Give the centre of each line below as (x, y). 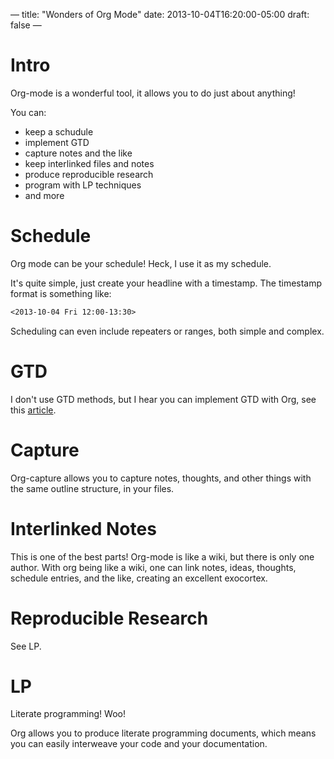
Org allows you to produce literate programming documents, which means (163, 733)
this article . (33, 410)
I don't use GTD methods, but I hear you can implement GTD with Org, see (163, 399)
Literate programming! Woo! (68, 714)
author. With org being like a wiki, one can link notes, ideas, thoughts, (153, 567)
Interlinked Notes (83, 528)
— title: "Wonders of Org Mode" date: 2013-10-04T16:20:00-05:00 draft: (160, 14)
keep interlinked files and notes (89, 163)
